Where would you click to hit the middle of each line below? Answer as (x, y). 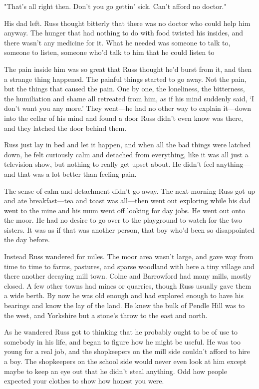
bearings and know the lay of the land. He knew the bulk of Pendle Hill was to (125, 305)
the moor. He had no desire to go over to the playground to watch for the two (123, 220)
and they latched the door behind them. (65, 128)
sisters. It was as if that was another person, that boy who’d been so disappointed (129, 229)
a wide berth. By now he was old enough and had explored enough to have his (124, 295)
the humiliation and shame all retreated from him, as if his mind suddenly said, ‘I (129, 98)
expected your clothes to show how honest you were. (84, 381)
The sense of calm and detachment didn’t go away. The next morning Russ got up (129, 191)
